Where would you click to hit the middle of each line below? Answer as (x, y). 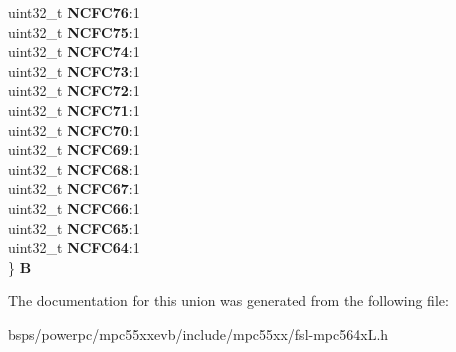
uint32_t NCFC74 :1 (74, 51)
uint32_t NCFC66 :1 (74, 207)
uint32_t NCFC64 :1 (74, 247)
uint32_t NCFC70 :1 (74, 129)
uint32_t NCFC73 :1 (74, 70)
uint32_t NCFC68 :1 (74, 168)
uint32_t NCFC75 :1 (74, 31)
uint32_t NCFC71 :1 (74, 109)
